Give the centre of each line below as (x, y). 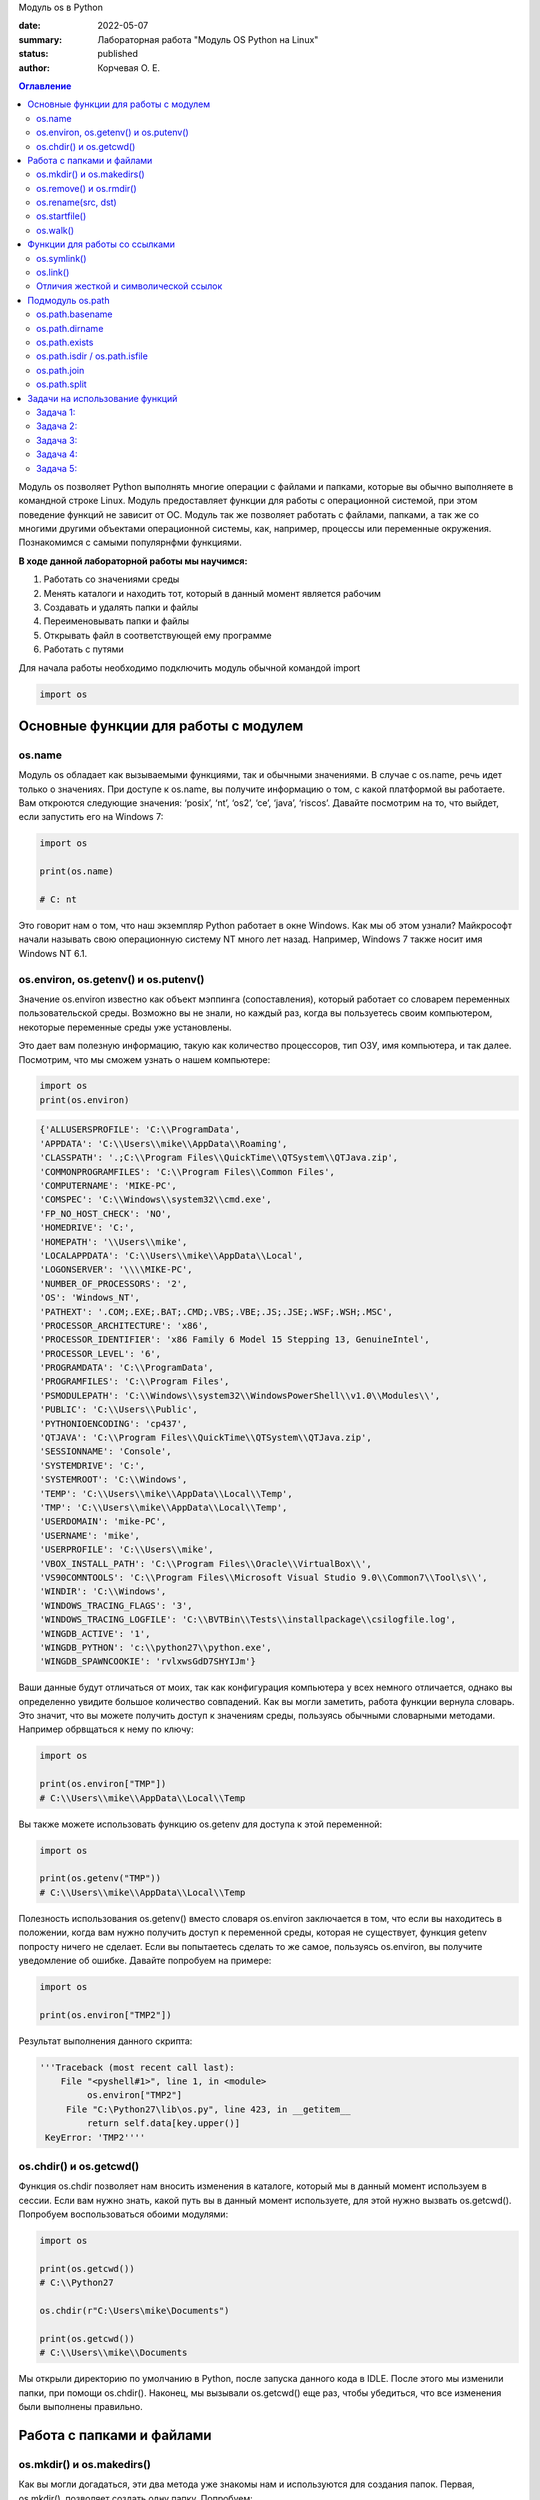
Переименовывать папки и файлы (116, 621)
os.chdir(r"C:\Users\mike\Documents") (134, 2311)
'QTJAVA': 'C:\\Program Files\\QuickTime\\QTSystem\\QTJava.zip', (205, 1438)
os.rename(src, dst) (76, 202)
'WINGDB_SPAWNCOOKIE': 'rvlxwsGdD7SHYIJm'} (148, 1661)
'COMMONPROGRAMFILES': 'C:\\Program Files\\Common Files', (187, 1171)
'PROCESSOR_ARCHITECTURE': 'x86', (124, 1325)
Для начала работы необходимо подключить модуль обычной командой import (189, 667)
